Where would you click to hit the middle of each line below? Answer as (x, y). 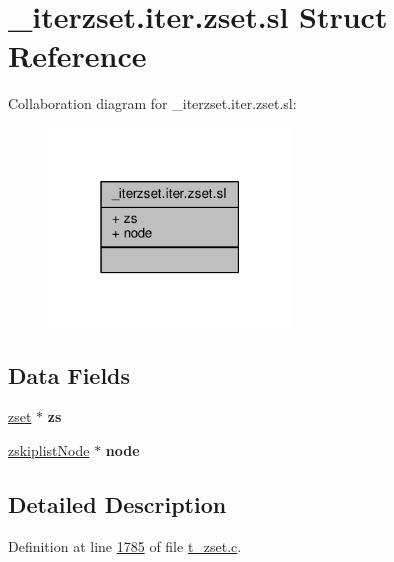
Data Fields (69, 374)
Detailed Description (117, 503)
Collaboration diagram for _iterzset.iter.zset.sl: (152, 103)
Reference (77, 55)
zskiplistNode (49, 449)
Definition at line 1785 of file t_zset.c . (125, 545)
